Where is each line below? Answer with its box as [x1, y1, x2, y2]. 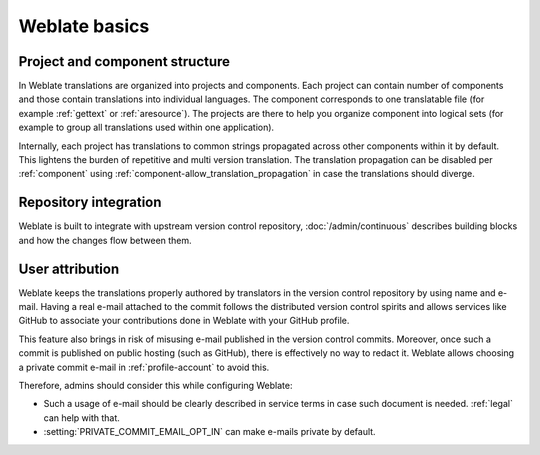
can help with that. [43, 411, 120, 424]
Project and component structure [18, 53, 230, 70]
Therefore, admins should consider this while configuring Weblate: [18, 379, 293, 391]
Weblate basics [18, 15, 150, 37]
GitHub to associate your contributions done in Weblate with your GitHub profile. [18, 315, 350, 327]
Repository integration [18, 194, 162, 211]
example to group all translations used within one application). [18, 121, 275, 134]
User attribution [18, 260, 120, 277]
